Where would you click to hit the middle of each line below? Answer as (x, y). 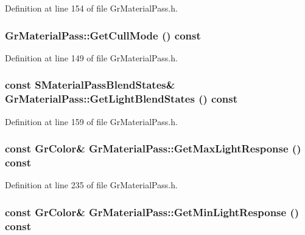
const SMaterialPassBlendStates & (90, 85)
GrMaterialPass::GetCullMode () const (103, 35)
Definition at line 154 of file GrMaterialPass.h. (91, 8)
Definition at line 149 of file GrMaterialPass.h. (91, 57)
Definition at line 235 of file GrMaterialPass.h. (91, 185)
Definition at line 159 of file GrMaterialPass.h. (91, 121)
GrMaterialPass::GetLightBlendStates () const (121, 99)
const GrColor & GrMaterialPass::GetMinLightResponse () (152, 212)
